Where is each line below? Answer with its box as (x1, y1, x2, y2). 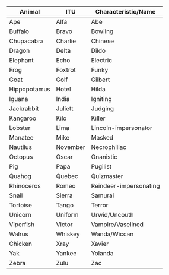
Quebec (56, 172, 78, 180)
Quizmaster (91, 172, 123, 180)
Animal (20, 8, 40, 15)
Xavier (91, 240, 109, 248)
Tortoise (9, 201, 33, 209)
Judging (91, 105, 114, 112)
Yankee (56, 249, 77, 257)
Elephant (9, 56, 34, 64)
